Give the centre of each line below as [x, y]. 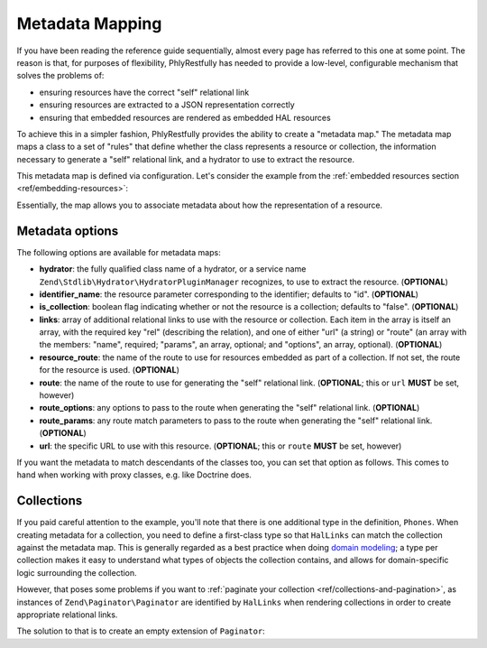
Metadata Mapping [89, 23]
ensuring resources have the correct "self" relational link [144, 92]
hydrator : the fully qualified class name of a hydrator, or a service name [173, 269]
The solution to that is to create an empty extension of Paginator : [141, 631]
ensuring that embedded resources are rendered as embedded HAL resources [185, 117]
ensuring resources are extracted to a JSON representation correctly [167, 105]
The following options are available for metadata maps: [119, 252]
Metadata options [68, 231]
